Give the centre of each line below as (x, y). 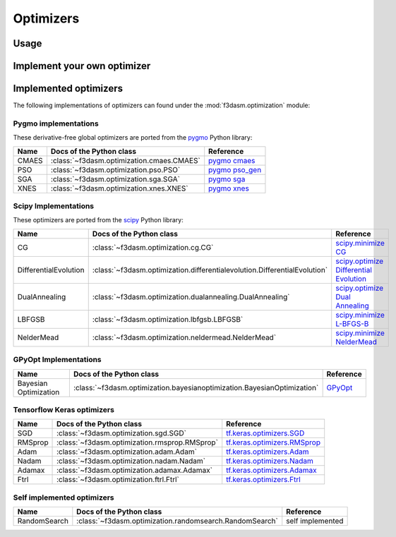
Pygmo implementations (56, 123)
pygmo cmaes (232, 160)
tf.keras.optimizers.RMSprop (274, 442)
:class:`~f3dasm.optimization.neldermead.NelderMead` (184, 337)
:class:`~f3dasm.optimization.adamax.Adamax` (135, 471)
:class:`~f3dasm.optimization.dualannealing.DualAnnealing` (191, 296)
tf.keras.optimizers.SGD (265, 433)
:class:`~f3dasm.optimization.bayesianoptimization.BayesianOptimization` (196, 387)
